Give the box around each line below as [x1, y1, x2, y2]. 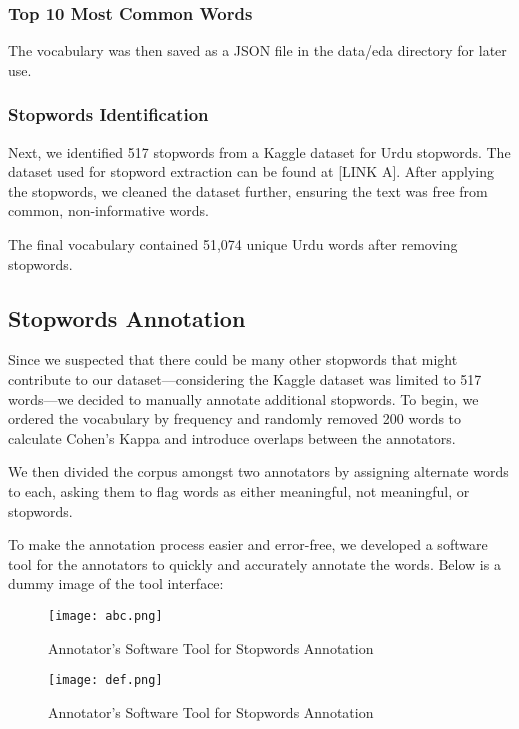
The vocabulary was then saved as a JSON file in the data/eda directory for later [8, 40, 507, 61]
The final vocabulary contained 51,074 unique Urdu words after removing [8, 234, 458, 254]
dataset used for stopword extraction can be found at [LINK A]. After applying [8, 161, 494, 182]
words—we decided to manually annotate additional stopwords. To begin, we [8, 388, 479, 409]
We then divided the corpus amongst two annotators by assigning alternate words [8, 461, 509, 482]
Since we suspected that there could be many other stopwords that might [8, 349, 458, 370]
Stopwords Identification [8, 102, 209, 127]
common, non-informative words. [8, 200, 209, 221]
